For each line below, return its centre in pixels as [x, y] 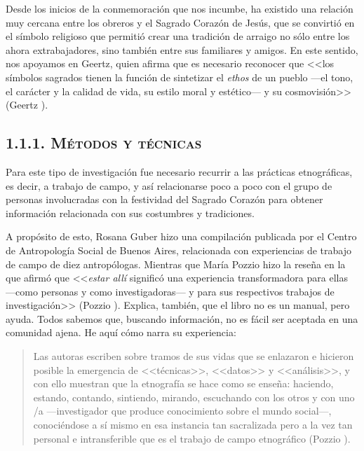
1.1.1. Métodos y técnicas [104, 143]
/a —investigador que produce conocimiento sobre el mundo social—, [182, 411]
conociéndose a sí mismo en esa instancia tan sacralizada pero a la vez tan [193, 425]
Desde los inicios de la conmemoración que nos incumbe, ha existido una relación [180, 8]
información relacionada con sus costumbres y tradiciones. [130, 213]
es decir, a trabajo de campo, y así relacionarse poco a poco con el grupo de [169, 185]
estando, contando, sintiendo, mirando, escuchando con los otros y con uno [194, 397]
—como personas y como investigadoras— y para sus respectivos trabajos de [170, 291]
